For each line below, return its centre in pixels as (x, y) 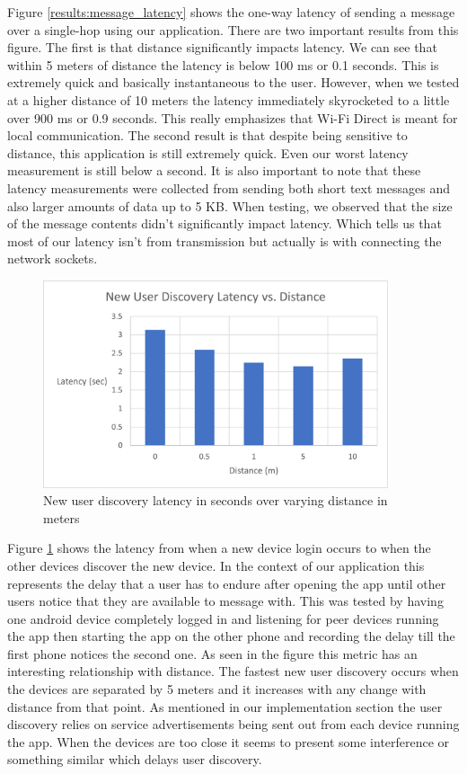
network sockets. (53, 258)
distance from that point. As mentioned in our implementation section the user (225, 706)
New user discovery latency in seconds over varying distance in (216, 500)
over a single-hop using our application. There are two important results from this (233, 29)
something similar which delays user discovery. (135, 759)
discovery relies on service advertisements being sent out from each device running (233, 724)
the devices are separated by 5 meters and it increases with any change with (217, 689)
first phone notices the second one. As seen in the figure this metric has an (212, 653)
